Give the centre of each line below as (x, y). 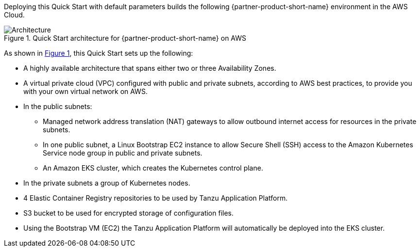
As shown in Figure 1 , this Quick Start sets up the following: (99, 53)
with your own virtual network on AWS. (85, 91)
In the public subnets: (58, 106)
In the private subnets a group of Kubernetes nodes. (107, 183)
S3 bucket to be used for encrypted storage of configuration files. (129, 213)
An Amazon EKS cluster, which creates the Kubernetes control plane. (153, 168)
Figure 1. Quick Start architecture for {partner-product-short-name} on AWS (125, 38)
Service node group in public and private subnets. (123, 153)
